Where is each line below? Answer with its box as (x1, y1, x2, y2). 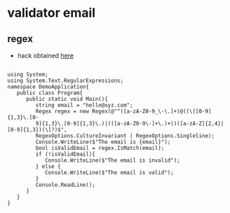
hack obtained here (17, 51, 74, 60)
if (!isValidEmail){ (35, 151, 96, 158)
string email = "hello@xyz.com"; (35, 102, 133, 109)
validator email (7, 5, 96, 21)
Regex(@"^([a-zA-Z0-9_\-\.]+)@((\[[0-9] (92, 108, 212, 115)
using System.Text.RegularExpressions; (7, 77, 124, 84)
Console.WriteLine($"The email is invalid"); (44, 157, 180, 164)
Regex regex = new (35, 108, 90, 115)
